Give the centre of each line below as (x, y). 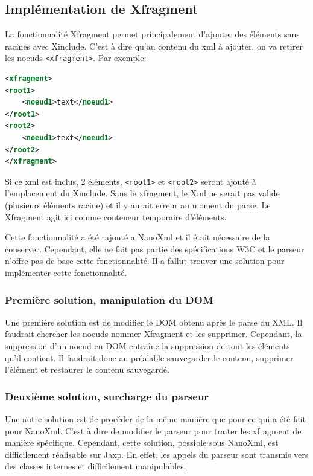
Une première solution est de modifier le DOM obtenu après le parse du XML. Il (154, 322)
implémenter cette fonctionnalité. (66, 273)
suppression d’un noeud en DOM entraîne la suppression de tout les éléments (147, 346)
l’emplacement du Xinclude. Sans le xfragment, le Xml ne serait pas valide (142, 193)
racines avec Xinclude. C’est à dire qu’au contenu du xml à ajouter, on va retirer (154, 46)
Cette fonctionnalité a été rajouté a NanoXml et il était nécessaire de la (138, 237)
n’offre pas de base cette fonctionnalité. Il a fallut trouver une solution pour (145, 261)
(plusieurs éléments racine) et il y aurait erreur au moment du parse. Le (138, 205)
